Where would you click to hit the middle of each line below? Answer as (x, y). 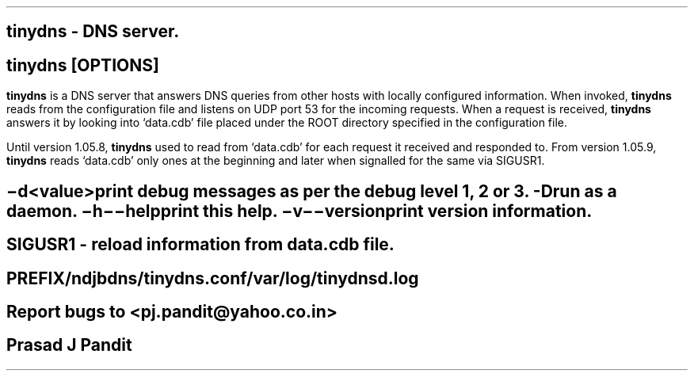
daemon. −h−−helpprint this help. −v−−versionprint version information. (299, 211)
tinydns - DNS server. (93, 32)
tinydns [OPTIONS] (83, 65)
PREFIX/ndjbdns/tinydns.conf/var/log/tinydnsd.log (213, 278)
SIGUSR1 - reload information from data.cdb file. (200, 245)
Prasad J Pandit (69, 345)
